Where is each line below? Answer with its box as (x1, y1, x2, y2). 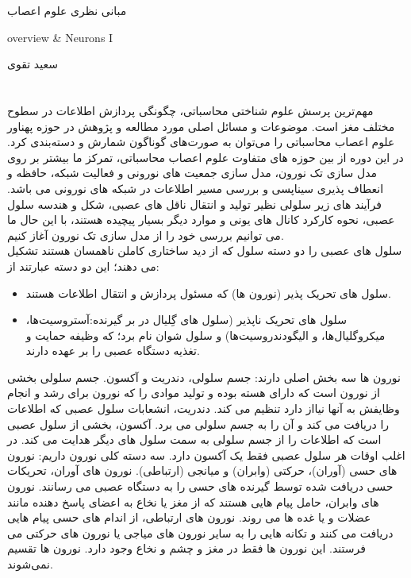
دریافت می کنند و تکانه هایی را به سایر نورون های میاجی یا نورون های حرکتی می (7, 524, 394, 541)
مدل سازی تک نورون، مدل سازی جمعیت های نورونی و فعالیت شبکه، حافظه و (7, 164, 378, 181)
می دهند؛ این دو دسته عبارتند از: (7, 257, 159, 274)
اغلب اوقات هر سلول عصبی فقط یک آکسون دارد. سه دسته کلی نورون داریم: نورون (7, 446, 405, 463)
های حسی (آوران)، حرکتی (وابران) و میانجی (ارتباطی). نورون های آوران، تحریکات (7, 462, 398, 479)
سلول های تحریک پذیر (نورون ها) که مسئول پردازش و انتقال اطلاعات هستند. (25, 284, 391, 301)
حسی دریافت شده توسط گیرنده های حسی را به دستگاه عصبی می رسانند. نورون (7, 478, 394, 495)
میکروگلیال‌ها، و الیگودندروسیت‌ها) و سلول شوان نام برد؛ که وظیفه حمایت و (25, 326, 386, 343)
